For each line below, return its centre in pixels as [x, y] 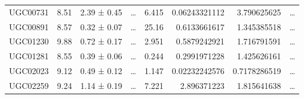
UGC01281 [29, 56]
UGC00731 [29, 12]
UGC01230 [29, 41]
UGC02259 [29, 85]
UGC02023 [29, 71]
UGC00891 [29, 26]
